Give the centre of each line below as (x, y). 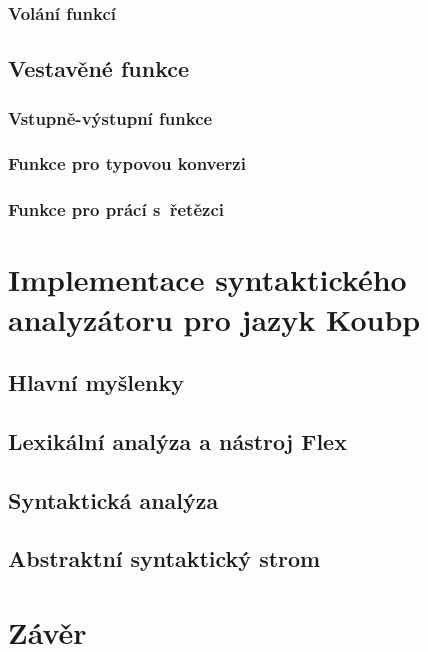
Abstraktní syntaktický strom (164, 558)
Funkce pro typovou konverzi (127, 163)
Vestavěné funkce (99, 68)
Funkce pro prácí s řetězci (116, 209)
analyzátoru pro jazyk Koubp (214, 318)
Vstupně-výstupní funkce (110, 117)
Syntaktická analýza (113, 499)
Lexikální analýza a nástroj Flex (177, 440)
